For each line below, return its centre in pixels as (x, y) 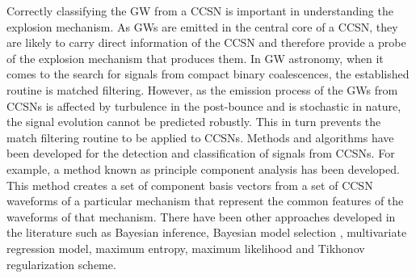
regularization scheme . (61, 264)
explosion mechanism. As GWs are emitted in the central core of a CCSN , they (202, 26)
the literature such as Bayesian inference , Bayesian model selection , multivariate (207, 232)
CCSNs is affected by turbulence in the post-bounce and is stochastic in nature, (204, 105)
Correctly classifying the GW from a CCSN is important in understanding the (200, 11)
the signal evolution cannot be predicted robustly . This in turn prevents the (194, 122)
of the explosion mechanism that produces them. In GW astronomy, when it (195, 58)
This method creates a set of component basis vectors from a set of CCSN (190, 185)
